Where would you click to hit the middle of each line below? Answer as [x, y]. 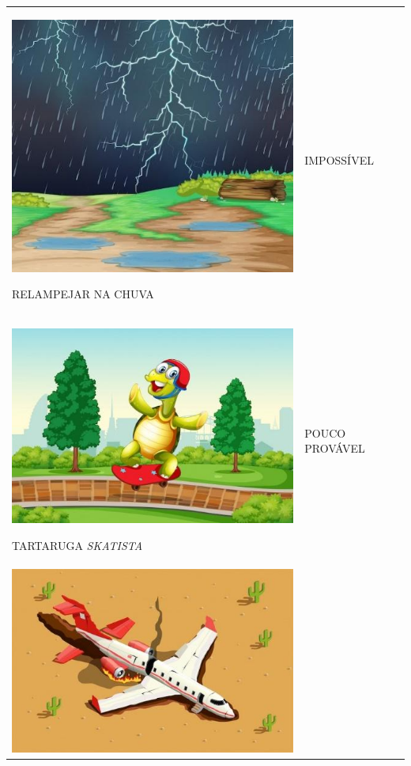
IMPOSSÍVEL [339, 160]
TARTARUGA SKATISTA [77, 545]
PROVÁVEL [335, 448]
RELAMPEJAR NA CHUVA [83, 294]
